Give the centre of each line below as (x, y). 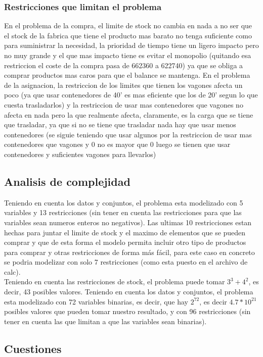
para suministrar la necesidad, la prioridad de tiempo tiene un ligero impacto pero (131, 45)
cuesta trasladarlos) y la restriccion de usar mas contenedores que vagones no (124, 104)
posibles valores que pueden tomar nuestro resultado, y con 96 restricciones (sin (127, 311)
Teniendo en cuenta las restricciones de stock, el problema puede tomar (115, 282)
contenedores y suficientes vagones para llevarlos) (80, 154)
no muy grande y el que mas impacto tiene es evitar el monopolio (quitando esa (128, 55)
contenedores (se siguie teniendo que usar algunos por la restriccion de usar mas (128, 134)
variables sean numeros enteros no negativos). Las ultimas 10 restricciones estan (128, 222)
